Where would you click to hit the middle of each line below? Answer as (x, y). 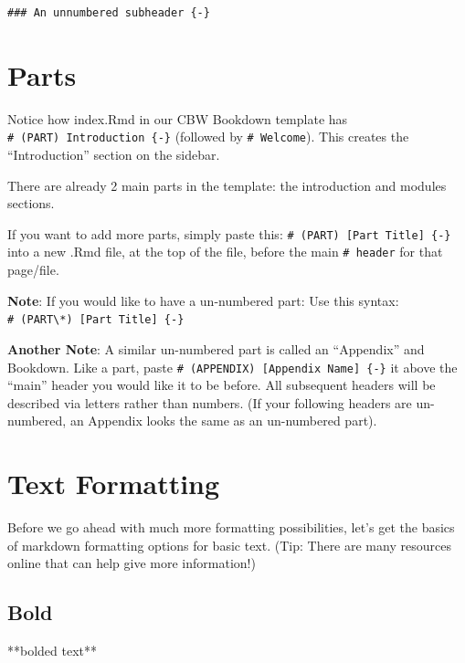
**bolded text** (53, 651)
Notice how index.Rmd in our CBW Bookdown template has (178, 118)
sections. (31, 203)
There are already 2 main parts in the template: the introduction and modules (227, 185)
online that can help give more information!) (132, 563)
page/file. (33, 270)
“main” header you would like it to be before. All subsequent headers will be (222, 385)
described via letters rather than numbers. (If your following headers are (210, 402)
